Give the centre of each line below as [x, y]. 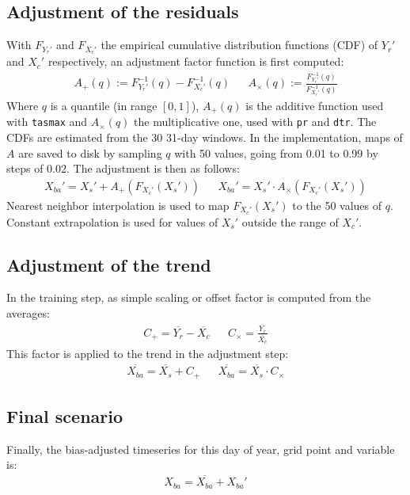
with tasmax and [47, 122]
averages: [28, 313]
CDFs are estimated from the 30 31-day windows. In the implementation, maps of [205, 137]
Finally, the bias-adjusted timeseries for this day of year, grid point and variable [201, 449]
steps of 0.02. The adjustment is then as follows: [123, 168]
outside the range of [290, 221]
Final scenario [65, 415]
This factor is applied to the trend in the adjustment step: [148, 354]
